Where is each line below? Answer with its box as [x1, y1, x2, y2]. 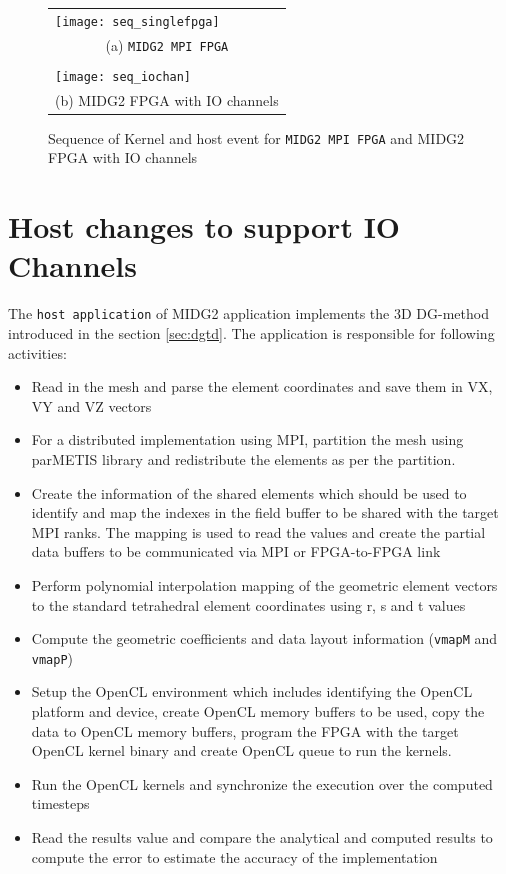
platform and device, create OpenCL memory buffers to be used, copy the [31, 701, 485, 722]
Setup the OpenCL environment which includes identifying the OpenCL [31, 681, 473, 702]
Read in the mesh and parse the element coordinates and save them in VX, [31, 376, 493, 397]
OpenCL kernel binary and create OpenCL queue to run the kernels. [31, 740, 452, 761]
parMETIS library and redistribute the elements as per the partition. [31, 449, 456, 469]
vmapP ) [31, 647, 74, 668]
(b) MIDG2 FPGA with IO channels [55, 89, 279, 110]
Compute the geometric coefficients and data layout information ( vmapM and [31, 628, 498, 649]
